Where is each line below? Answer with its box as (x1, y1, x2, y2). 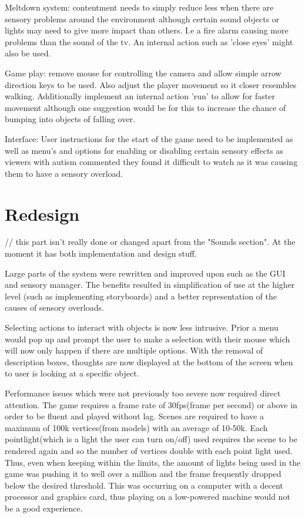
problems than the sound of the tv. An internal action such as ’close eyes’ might (5, 35, 293, 48)
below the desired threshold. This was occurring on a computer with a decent (5, 479, 283, 491)
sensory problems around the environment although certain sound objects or (5, 12, 280, 25)
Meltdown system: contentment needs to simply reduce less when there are (5, 1, 274, 13)
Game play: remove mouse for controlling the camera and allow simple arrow (5, 66, 281, 79)
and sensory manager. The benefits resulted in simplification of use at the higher (5, 278, 295, 291)
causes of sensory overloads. (5, 301, 104, 314)
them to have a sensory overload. (5, 167, 123, 179)
